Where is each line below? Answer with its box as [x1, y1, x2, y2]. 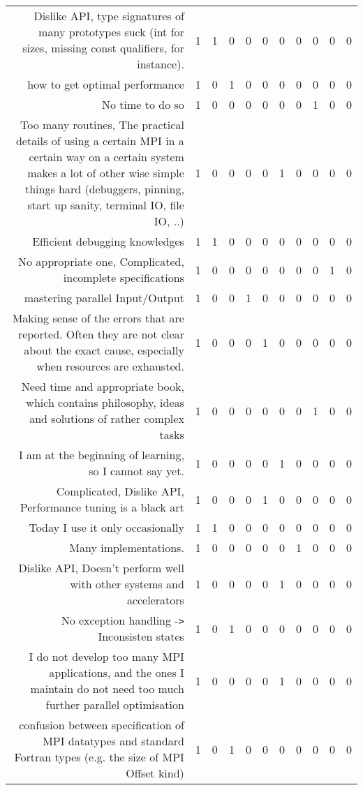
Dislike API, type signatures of [34, 8, 184, 24]
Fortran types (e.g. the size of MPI [14, 749, 184, 765]
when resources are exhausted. [36, 358, 184, 374]
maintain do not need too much [30, 680, 184, 696]
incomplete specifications [63, 269, 184, 285]
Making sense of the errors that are [12, 310, 184, 326]
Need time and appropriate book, [21, 378, 184, 394]
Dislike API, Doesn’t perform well [18, 560, 184, 576]
